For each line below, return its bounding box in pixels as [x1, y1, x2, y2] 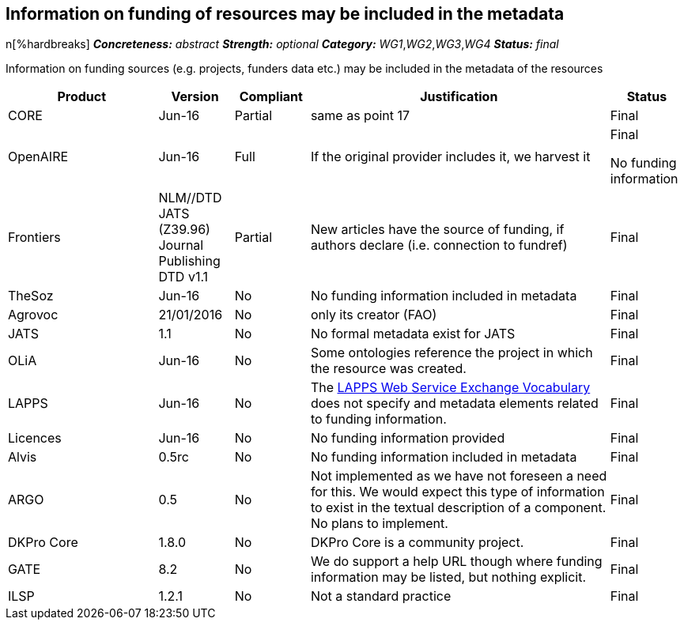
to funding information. [310, 411, 447, 428]
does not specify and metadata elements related [310, 395, 599, 412]
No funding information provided [310, 430, 505, 447]
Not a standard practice [310, 588, 452, 605]
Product [57, 89, 107, 105]
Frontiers [8, 229, 61, 246]
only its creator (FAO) [310, 307, 437, 323]
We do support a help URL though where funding [310, 553, 603, 570]
